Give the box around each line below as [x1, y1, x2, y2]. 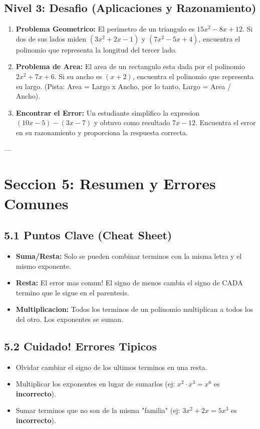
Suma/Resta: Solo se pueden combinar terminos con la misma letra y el [16, 250, 242, 261]
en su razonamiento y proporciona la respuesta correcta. [16, 127, 188, 137]
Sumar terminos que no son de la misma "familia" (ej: [16, 405, 180, 415]
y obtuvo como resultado [94, 117, 170, 128]
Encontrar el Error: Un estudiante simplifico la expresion [16, 107, 200, 118]
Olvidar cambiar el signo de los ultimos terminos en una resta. [16, 361, 207, 372]
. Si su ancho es [54, 71, 102, 81]
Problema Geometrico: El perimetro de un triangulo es [16, 24, 195, 34]
